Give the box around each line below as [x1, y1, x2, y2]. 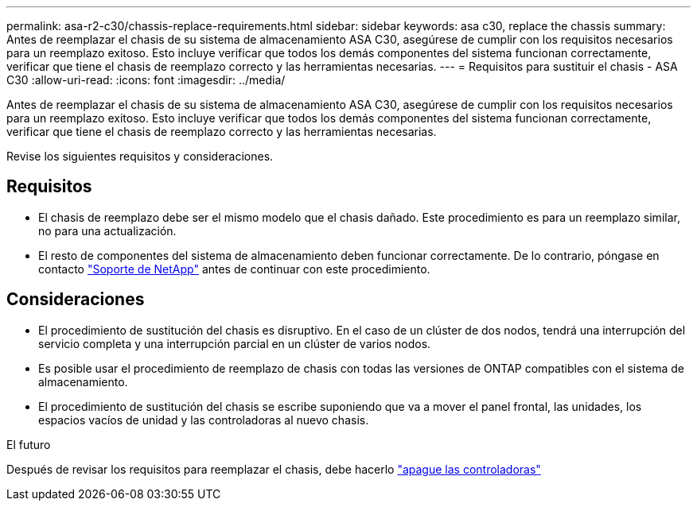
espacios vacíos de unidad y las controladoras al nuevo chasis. [38, 412, 369, 427]
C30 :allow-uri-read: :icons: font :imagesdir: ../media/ [6, 73, 286, 87]
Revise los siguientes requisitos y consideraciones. [6, 149, 274, 163]
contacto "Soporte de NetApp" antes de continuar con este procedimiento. [38, 261, 430, 276]
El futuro [6, 437, 51, 451]
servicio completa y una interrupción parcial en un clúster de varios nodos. [38, 336, 431, 350]
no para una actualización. [38, 223, 177, 238]
